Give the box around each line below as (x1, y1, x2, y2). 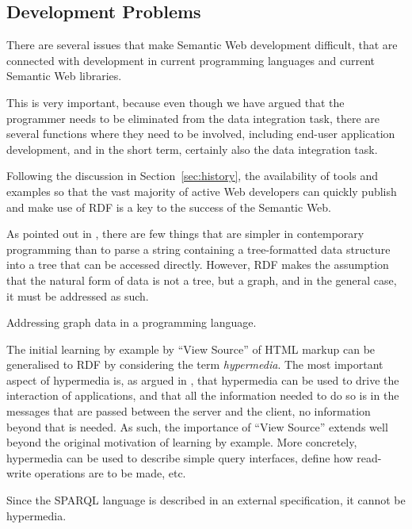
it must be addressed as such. (6, 287, 149, 304)
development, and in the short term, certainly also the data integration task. (6, 140, 378, 157)
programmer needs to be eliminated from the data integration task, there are (6, 109, 380, 126)
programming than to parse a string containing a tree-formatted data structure (6, 240, 391, 257)
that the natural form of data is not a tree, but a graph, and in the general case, (6, 271, 397, 288)
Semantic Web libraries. (6, 67, 122, 84)
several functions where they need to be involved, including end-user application (6, 125, 395, 142)
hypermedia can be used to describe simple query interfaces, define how (6, 449, 353, 466)
